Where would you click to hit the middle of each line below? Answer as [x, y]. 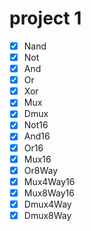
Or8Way [41, 170]
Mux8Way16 [49, 193]
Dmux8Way [47, 215]
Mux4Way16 [49, 181]
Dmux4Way [47, 204]
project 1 [45, 18]
